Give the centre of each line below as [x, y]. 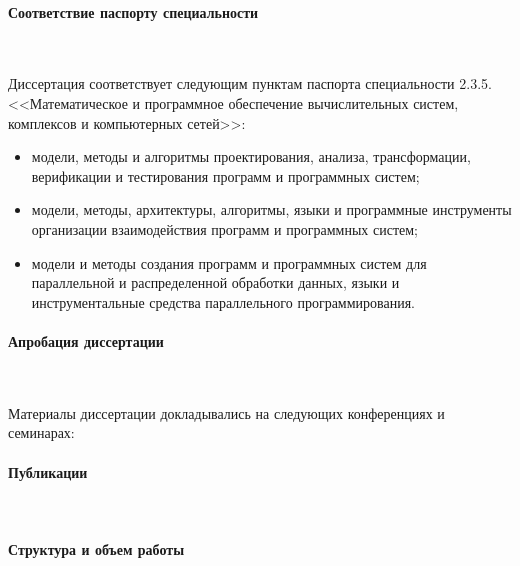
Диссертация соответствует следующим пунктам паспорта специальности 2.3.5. [250, 83]
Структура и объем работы [96, 548]
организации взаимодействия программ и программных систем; [225, 228]
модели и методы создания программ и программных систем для [229, 262]
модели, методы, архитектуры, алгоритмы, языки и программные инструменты [271, 209]
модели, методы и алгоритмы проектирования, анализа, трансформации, [251, 156]
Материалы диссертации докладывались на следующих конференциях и [226, 412]
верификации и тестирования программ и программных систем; [225, 175]
